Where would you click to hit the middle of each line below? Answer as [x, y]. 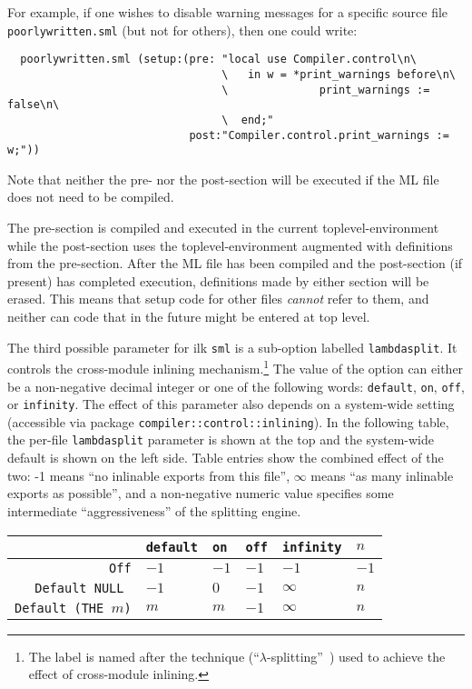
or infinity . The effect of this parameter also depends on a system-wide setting [231, 404]
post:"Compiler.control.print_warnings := [319, 135]
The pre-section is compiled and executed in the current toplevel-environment [223, 228]
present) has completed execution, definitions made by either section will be [218, 280]
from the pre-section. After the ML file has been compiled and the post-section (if [235, 263]
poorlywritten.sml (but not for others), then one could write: [182, 30]
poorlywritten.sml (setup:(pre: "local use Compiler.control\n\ [219, 60]
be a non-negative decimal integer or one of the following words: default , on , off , [236, 386]
